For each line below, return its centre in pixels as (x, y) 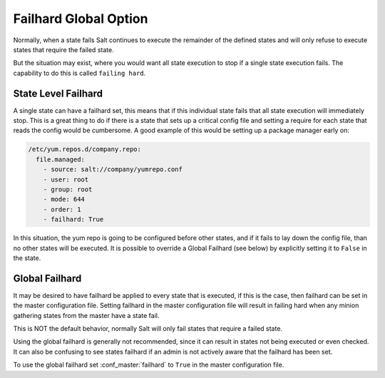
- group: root (68, 189)
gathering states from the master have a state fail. (86, 315)
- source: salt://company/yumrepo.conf (113, 169)
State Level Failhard (58, 93)
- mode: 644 (64, 199)
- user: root (66, 179)
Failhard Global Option (81, 19)
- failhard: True (73, 219)
